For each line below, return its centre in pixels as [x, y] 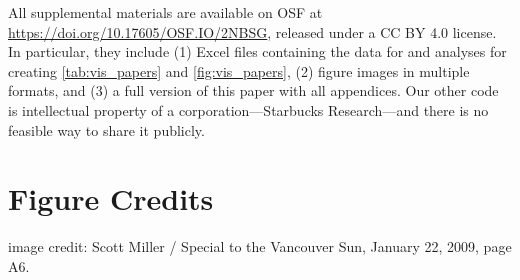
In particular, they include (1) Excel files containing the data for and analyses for [257, 51]
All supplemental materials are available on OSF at [165, 12]
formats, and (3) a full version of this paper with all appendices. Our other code [253, 90]
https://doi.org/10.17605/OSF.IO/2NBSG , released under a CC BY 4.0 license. [252, 31]
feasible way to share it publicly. [106, 129]
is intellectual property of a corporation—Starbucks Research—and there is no [248, 109]
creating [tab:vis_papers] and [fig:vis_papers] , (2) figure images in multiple [239, 70]
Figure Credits [111, 198]
